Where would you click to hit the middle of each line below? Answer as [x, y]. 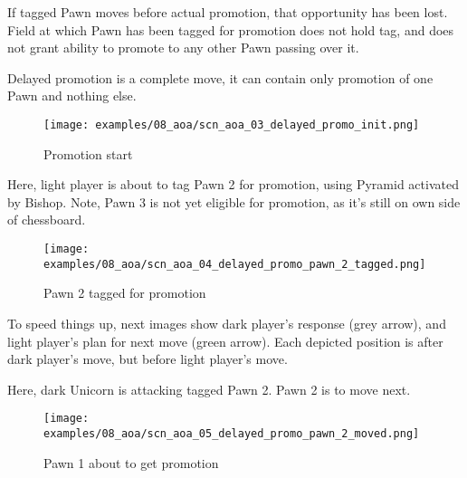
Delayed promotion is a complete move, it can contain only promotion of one [220, 77]
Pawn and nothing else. [72, 96]
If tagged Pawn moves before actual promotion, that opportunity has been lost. [228, 12]
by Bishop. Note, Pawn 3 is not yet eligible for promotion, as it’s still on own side [234, 201]
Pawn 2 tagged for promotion [125, 293]
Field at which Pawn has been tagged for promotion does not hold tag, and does [231, 29]
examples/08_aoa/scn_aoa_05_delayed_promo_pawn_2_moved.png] [232, 433]
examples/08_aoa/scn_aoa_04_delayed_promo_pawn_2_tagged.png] [235, 264]
